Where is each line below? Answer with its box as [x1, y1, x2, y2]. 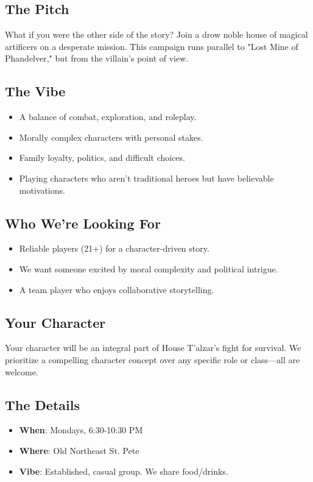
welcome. [5, 365, 38, 378]
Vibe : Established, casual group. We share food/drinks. [19, 464, 228, 477]
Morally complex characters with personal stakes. [19, 130, 203, 143]
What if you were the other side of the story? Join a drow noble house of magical [5, 28, 308, 41]
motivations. [19, 183, 65, 196]
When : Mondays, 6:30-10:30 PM [19, 424, 143, 436]
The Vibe [5, 82, 66, 101]
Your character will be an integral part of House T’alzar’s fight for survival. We [5, 341, 301, 354]
